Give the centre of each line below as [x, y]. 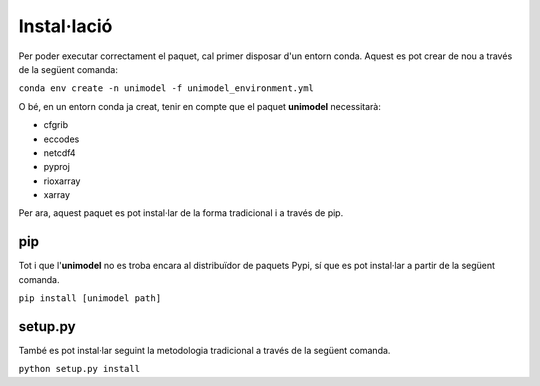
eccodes [61, 139]
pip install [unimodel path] [90, 298]
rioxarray [62, 181]
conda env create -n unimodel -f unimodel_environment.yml [166, 88]
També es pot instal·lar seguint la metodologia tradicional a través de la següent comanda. [204, 351]
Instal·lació [65, 26]
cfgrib [56, 125]
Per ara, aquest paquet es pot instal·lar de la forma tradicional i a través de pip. [181, 213]
